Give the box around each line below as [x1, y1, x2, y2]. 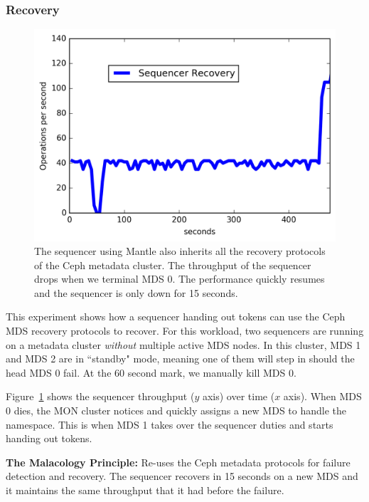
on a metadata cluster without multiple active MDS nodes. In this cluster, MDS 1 [6, 337, 361, 352]
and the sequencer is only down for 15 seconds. [34, 285, 238, 300]
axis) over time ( [202, 389, 275, 404]
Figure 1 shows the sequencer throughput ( [6, 389, 195, 404]
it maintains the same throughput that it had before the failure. [6, 483, 284, 498]
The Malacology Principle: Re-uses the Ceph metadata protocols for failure [6, 454, 351, 469]
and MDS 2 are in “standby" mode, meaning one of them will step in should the [6, 351, 355, 366]
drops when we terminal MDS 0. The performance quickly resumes [34, 271, 325, 286]
